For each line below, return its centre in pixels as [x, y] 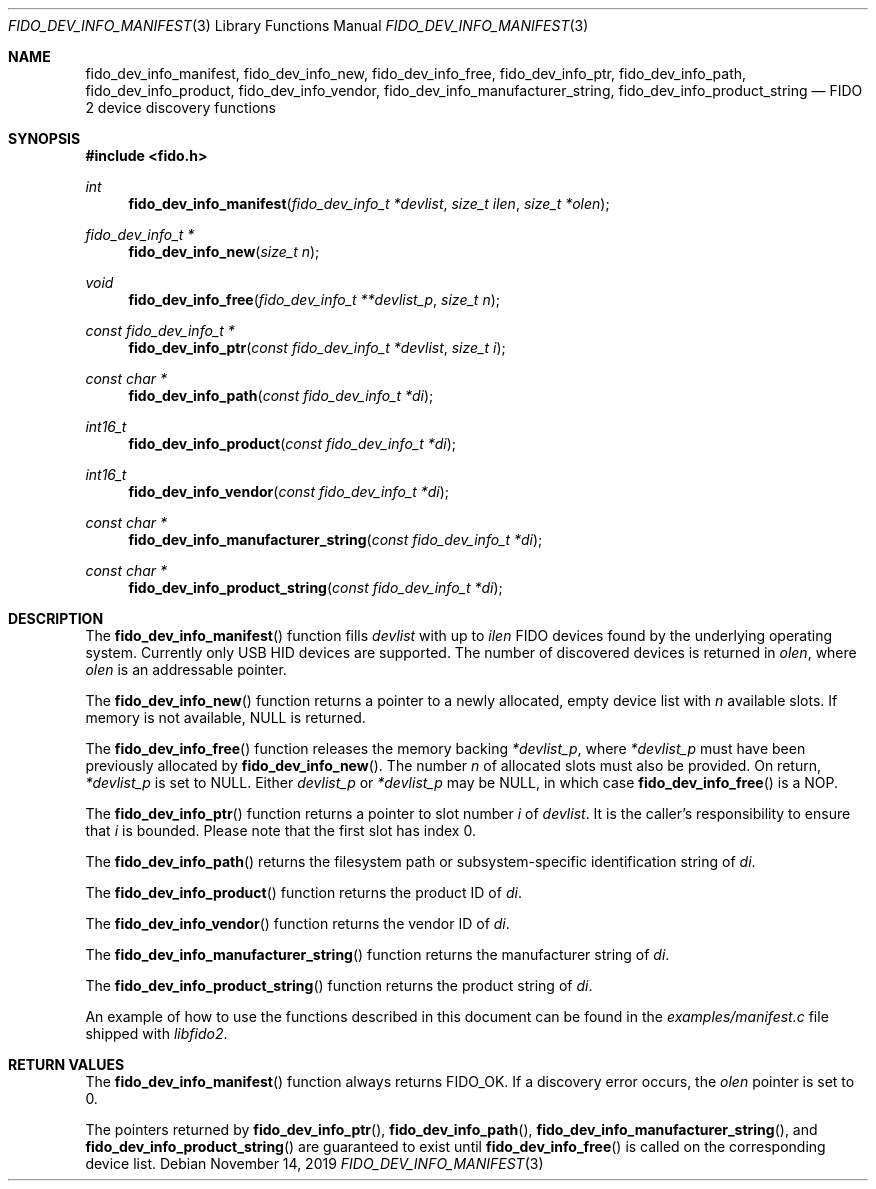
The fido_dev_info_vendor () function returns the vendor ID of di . [297, 923]
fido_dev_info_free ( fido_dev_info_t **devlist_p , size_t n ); [314, 299]
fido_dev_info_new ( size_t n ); [224, 251]
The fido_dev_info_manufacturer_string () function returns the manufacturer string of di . [377, 954]
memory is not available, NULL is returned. [225, 717]
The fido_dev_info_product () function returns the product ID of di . [303, 892]
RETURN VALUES [66, 1064]
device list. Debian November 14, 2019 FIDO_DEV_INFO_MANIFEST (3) [314, 1163]
